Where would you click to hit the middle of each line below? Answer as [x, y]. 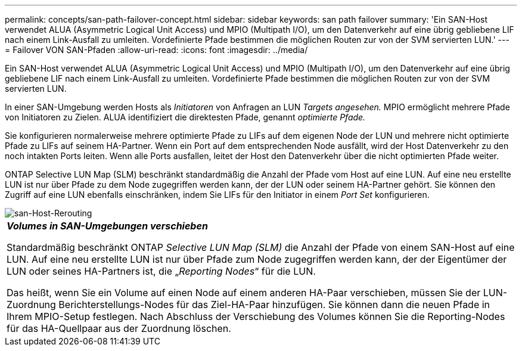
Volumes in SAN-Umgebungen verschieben [107, 226]
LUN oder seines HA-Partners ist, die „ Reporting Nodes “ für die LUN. [161, 271]
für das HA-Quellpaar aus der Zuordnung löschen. [119, 328]
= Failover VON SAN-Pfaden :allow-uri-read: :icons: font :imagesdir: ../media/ [156, 50]
